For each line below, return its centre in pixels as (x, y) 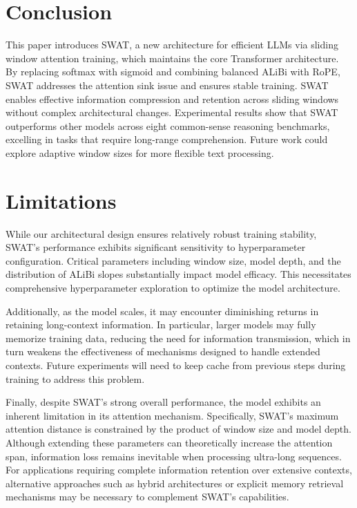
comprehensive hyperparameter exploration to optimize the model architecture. (173, 287)
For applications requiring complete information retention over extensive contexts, (179, 470)
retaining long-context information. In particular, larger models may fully (161, 324)
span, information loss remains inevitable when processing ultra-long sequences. (174, 456)
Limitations (61, 200)
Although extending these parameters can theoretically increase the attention (169, 442)
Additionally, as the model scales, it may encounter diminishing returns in (162, 311)
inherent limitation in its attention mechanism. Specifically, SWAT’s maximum (172, 415)
